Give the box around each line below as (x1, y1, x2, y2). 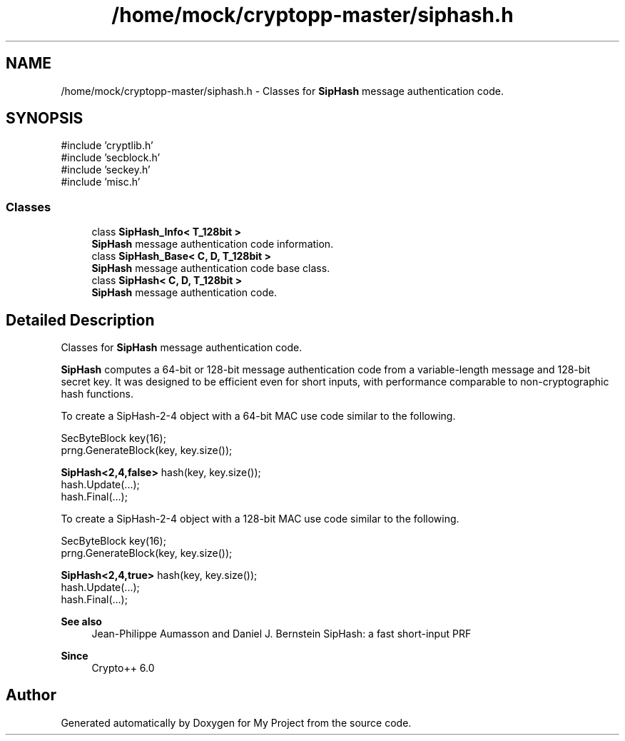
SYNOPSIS (6, 109, 83, 128)
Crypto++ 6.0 (91, 662, 155, 675)
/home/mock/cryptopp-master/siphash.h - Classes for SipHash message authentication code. (61, 84, 504, 97)
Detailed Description (6, 311, 155, 329)
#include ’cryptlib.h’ (61, 139, 153, 152)
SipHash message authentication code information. (91, 238, 334, 251)
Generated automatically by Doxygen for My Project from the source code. (61, 716, 412, 729)
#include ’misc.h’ (61, 176, 141, 188)
